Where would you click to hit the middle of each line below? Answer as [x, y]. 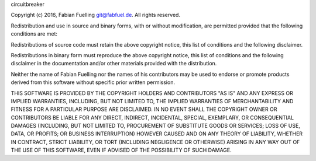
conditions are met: [34, 34]
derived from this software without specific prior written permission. [93, 82]
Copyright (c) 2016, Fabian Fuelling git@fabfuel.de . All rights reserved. [96, 15]
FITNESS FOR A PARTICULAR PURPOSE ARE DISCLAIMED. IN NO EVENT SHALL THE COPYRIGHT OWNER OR [144, 109]
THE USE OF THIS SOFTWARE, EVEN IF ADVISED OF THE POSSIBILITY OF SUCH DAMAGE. [121, 150]
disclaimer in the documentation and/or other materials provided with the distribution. [114, 64]
